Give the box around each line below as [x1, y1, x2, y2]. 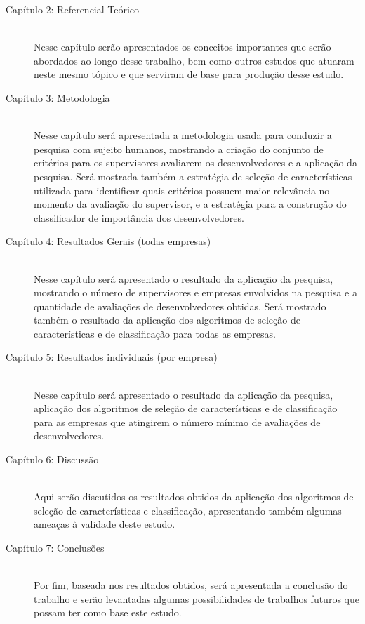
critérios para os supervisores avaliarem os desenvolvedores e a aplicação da [34, 155, 357, 170]
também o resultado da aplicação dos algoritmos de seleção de [34, 312, 300, 327]
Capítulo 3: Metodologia [6, 90, 110, 105]
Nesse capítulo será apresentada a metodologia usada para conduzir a [34, 128, 332, 142]
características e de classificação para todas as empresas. [34, 326, 276, 340]
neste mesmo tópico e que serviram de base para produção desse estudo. [34, 67, 344, 81]
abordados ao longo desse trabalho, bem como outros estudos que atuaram [34, 53, 354, 67]
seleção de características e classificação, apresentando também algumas [34, 503, 342, 517]
